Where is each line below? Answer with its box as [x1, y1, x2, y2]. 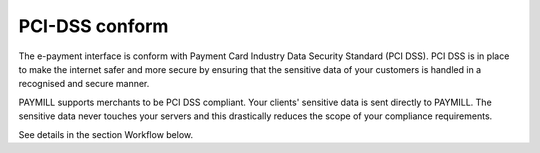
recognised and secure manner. [18, 78, 150, 90]
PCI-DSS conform [18, 15, 169, 37]
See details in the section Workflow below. [18, 128, 194, 140]
